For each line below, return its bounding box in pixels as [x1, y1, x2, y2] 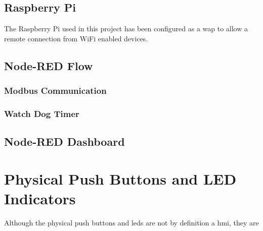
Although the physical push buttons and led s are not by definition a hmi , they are [4, 217, 259, 227]
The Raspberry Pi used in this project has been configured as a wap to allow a [4, 23, 248, 34]
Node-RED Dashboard [4, 134, 125, 149]
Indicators [4, 188, 76, 209]
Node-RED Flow [4, 57, 93, 73]
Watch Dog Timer [4, 107, 79, 120]
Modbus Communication [4, 84, 107, 97]
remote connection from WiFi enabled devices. [4, 33, 148, 43]
